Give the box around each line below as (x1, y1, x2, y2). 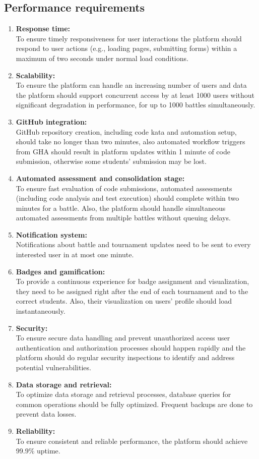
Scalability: (16, 70, 55, 80)
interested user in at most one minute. (16, 249, 134, 260)
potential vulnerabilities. (16, 362, 91, 373)
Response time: (16, 23, 71, 34)
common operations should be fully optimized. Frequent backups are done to (16, 398, 253, 409)
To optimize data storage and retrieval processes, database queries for (16, 389, 231, 399)
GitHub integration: (16, 116, 87, 127)
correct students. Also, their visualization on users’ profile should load (16, 296, 232, 306)
